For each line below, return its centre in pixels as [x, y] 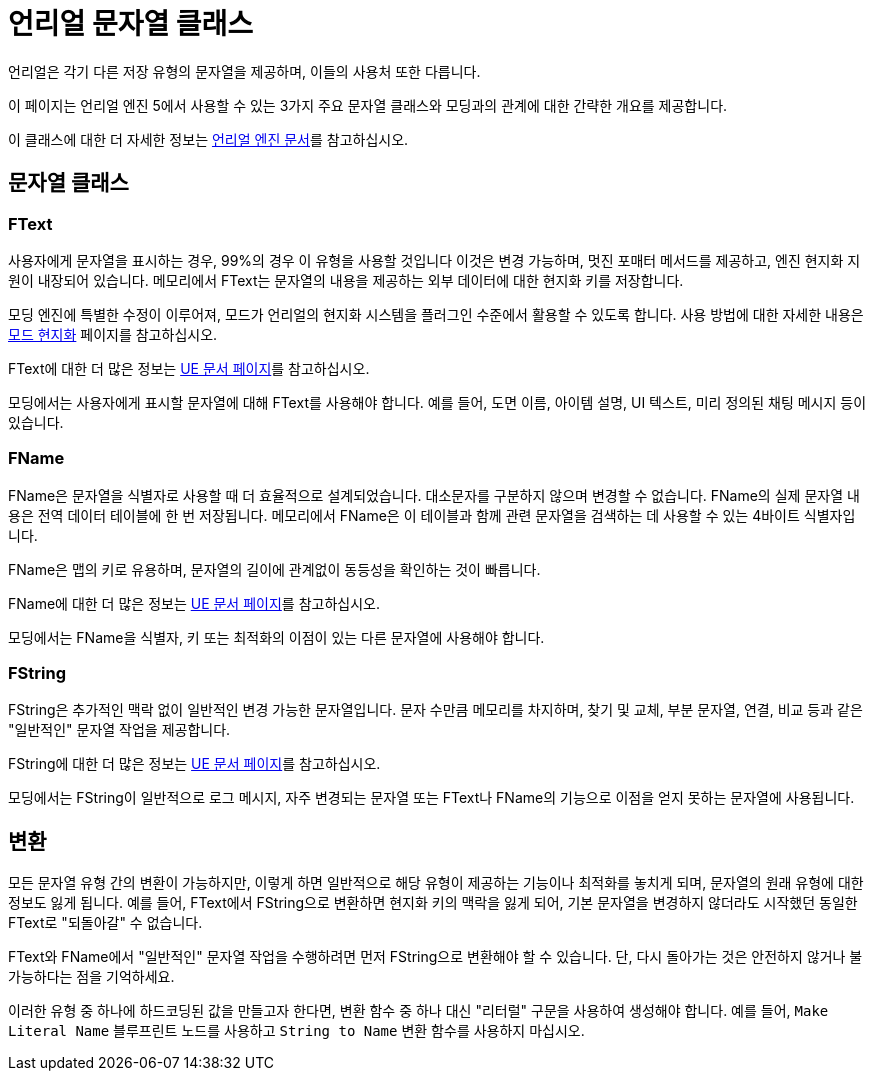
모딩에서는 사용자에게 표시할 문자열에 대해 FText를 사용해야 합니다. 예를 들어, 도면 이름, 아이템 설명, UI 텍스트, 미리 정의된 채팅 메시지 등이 [437, 402]
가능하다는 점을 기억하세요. [91, 977]
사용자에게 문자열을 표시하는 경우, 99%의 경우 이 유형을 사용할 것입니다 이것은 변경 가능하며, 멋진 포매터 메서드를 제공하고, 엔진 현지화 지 [434, 260]
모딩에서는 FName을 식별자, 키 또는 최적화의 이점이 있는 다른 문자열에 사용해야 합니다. [276, 637]
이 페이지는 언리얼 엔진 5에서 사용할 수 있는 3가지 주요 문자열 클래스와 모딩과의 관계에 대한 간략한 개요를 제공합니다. [368, 105]
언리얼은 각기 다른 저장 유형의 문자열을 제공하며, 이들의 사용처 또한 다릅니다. [244, 71]
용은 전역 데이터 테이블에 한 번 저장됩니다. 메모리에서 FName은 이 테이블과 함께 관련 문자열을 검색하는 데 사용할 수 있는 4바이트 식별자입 [432, 515]
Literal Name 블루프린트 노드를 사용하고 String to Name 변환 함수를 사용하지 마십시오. [296, 1031]
